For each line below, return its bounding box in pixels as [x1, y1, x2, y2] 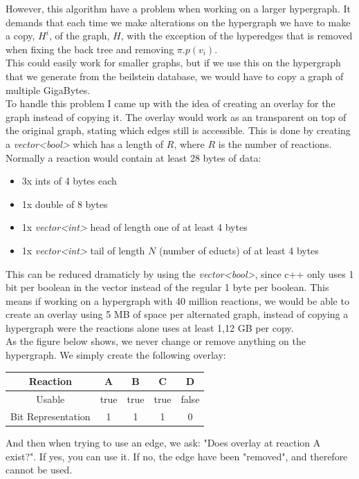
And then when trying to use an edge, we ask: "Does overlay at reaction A [6, 435, 321, 449]
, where [174, 136, 205, 151]
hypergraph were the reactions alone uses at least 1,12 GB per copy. [6, 320, 294, 335]
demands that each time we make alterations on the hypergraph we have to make [6, 15, 351, 29]
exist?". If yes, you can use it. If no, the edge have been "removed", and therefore [6, 449, 348, 463]
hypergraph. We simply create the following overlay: [6, 348, 226, 362]
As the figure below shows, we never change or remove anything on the [6, 334, 306, 348]
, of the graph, [48, 28, 110, 43]
